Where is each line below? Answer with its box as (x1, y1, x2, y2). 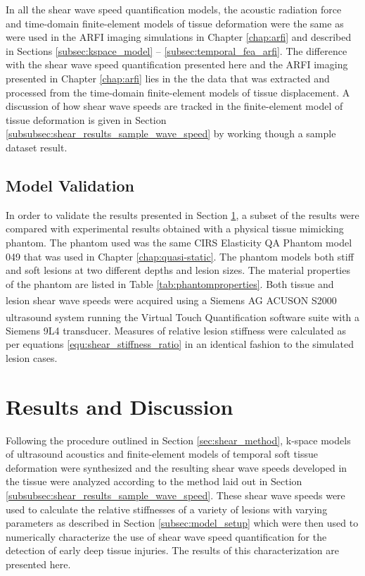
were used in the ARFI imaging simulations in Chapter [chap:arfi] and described (6, 30, 352, 44)
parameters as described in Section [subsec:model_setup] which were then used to (6, 515, 359, 530)
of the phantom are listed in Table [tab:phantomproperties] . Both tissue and (6, 276, 334, 291)
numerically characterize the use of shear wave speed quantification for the (6, 529, 327, 544)
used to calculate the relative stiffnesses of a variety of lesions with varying (6, 501, 328, 516)
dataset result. (6, 139, 68, 154)
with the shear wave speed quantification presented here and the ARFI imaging (6, 57, 348, 72)
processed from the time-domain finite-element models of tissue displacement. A (6, 84, 350, 99)
